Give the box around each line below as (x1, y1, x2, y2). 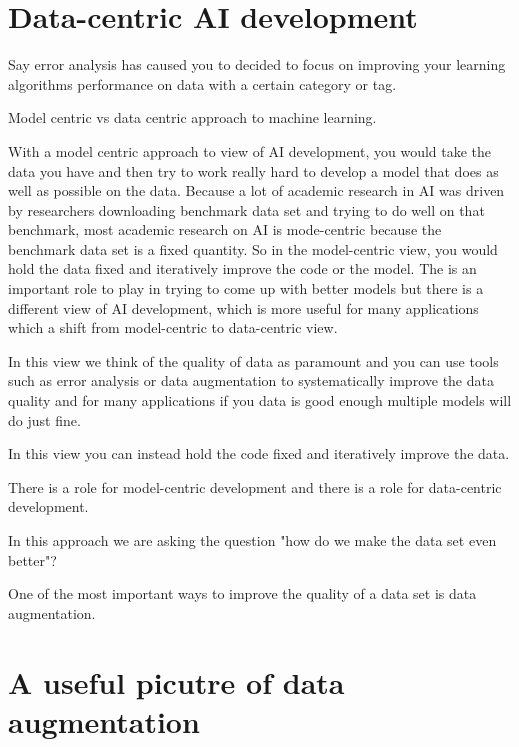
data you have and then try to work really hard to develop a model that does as (8, 160, 499, 181)
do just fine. (8, 409, 81, 430)
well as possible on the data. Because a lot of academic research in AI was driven (8, 180, 505, 201)
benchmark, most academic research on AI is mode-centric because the (8, 219, 442, 240)
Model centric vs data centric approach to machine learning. (8, 107, 377, 128)
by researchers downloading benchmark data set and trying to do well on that (8, 199, 485, 220)
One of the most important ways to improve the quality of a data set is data (8, 583, 477, 604)
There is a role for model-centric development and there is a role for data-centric (8, 476, 502, 497)
